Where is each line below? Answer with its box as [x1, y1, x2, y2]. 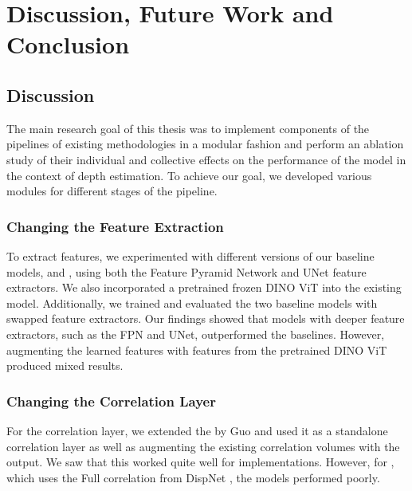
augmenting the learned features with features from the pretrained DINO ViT [6, 341, 387, 358]
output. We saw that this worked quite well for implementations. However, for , [6, 454, 394, 470]
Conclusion [6, 28, 130, 61]
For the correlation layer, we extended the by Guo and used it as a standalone [6, 422, 388, 438]
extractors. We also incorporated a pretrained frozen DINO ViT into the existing [6, 279, 402, 296]
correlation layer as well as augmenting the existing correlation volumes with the [6, 438, 400, 454]
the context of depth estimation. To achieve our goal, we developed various [6, 167, 372, 183]
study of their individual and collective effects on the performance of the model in [6, 151, 406, 167]
